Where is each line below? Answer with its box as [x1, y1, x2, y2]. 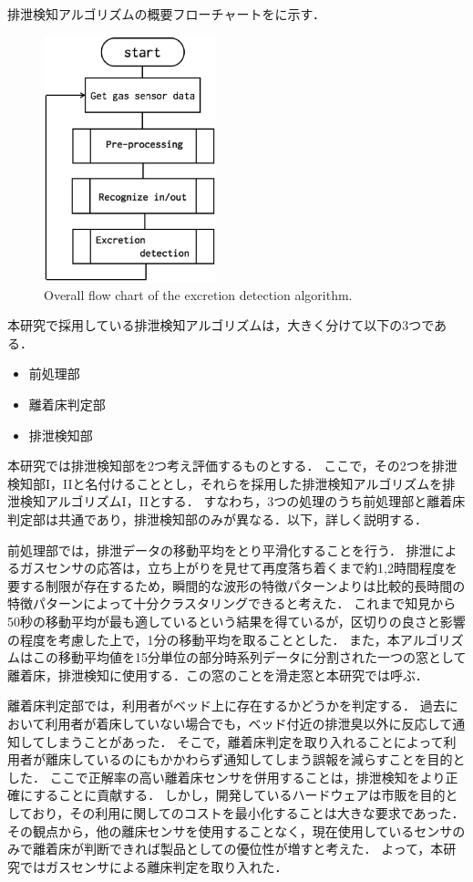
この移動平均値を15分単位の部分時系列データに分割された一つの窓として [32, 648, 467, 667]
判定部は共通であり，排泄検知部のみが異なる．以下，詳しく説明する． [7, 510, 427, 529]
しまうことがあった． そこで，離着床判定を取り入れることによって [45, 732, 444, 751]
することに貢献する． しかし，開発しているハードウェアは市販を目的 [33, 785, 446, 804]
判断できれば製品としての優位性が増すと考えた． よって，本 [83, 839, 444, 858]
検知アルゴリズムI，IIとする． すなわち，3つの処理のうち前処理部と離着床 [19, 492, 466, 511]
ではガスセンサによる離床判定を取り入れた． [19, 856, 288, 876]
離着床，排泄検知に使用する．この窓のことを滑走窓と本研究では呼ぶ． [7, 665, 428, 684]
